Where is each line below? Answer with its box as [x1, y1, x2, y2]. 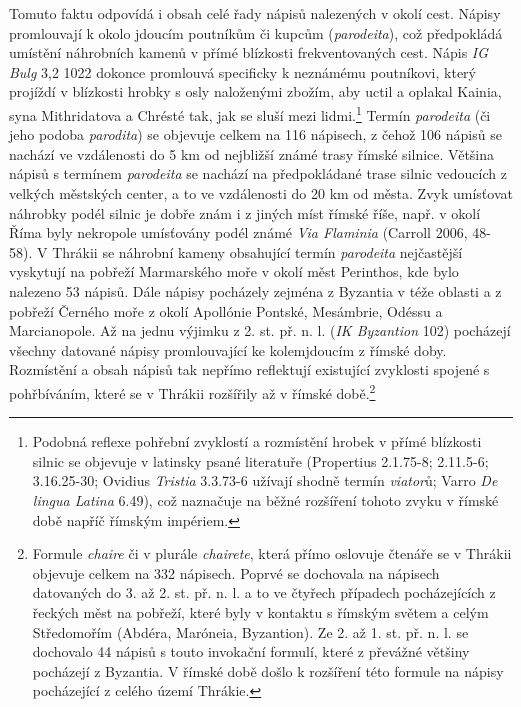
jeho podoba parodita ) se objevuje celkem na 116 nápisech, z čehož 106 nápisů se [9, 124, 502, 145]
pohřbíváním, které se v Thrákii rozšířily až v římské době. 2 [9, 379, 376, 403]
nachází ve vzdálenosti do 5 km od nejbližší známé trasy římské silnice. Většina [9, 143, 495, 164]
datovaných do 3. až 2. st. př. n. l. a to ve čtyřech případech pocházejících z [32, 582, 496, 603]
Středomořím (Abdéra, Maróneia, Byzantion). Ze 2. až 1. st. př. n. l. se [32, 621, 469, 642]
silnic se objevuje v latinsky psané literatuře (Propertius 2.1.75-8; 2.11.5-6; [32, 450, 489, 471]
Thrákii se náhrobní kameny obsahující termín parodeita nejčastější [52, 241, 463, 262]
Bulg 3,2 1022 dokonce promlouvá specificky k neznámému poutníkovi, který [9, 61, 477, 82]
